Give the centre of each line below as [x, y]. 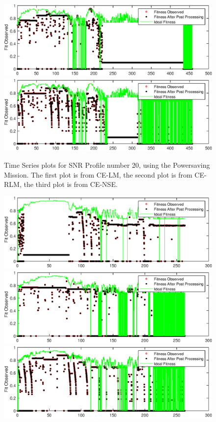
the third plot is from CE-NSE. [71, 184]
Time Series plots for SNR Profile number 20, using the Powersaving [107, 165]
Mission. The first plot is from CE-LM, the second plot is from [98, 174]
